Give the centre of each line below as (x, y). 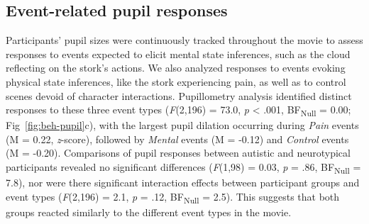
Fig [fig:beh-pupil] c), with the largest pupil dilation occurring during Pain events (182, 125)
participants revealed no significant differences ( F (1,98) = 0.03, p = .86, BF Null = (183, 168)
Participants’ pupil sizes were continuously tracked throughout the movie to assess (184, 40)
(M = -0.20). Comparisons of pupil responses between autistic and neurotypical (178, 153)
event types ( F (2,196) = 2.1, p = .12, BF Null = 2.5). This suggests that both (173, 197)
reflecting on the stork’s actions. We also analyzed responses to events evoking (176, 68)
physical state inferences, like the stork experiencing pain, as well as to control (176, 81)
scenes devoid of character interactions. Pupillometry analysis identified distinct (179, 95)
